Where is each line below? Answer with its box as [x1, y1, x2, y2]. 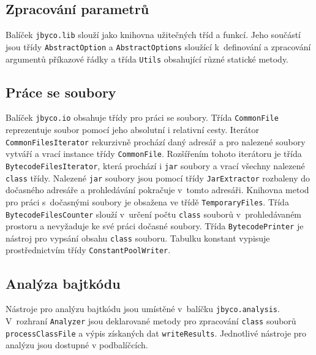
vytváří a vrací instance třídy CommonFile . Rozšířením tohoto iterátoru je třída [6, 147, 302, 160]
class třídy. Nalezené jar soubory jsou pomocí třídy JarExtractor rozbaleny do [6, 171, 310, 184]
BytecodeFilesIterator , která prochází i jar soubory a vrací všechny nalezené [6, 159, 305, 172]
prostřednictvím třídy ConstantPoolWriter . [6, 243, 171, 256]
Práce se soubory [6, 82, 116, 101]
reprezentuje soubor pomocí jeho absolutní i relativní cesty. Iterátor [6, 123, 259, 136]
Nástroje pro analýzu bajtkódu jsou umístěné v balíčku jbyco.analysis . [6, 302, 280, 315]
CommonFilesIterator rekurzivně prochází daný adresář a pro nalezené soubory [6, 135, 306, 148]
